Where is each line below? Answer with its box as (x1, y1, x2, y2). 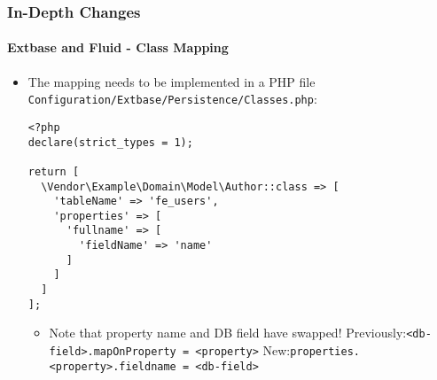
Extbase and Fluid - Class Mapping (7, 38, 229, 57)
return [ (27, 165, 80, 178)
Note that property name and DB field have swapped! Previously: (49, 323, 407, 342)
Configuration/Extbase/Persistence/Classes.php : (27, 89, 317, 108)
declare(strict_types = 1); (27, 136, 193, 149)
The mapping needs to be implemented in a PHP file (27, 72, 316, 90)
